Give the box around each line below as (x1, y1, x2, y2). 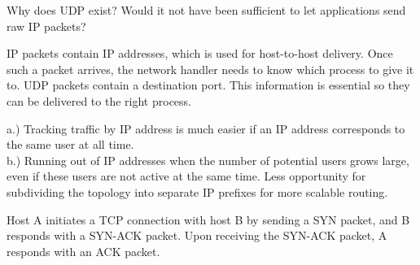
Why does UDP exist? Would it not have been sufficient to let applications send (7, 2, 406, 18)
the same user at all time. (7, 136, 134, 153)
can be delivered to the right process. (7, 92, 191, 109)
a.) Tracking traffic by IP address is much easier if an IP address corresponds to (7, 119, 405, 137)
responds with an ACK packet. (7, 242, 160, 259)
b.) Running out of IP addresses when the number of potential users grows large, (7, 151, 409, 168)
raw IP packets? (7, 17, 86, 34)
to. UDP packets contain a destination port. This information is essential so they (7, 76, 410, 93)
